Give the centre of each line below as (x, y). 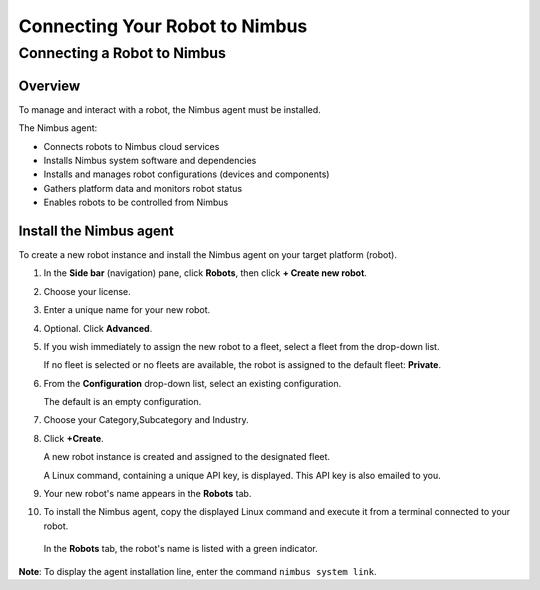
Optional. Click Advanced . (98, 328)
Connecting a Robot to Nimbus (122, 53)
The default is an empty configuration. (122, 402)
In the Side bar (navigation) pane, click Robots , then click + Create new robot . (205, 273)
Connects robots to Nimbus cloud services (131, 146)
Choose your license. (87, 291)
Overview (49, 85)
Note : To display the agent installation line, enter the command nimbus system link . (197, 571)
